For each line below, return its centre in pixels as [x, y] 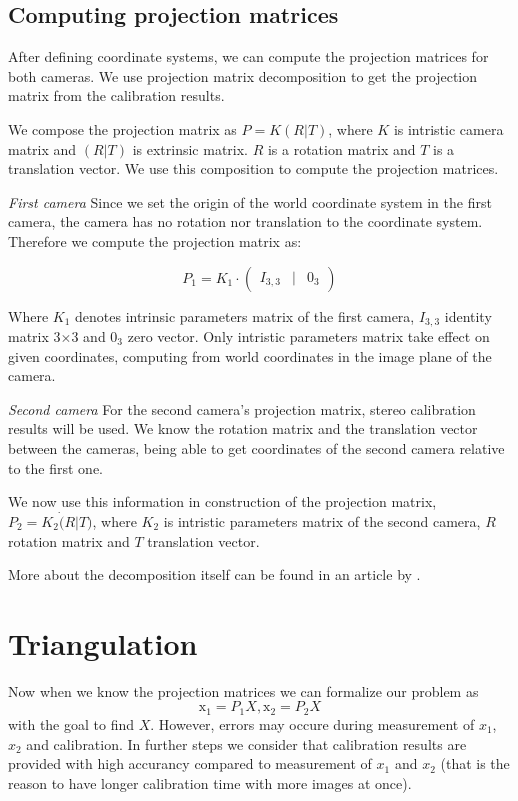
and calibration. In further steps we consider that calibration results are [246, 743]
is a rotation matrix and [341, 148]
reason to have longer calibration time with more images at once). [210, 782]
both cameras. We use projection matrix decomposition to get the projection [242, 75]
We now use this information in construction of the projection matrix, [222, 501]
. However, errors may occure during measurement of [312, 723]
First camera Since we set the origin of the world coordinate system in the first [250, 201]
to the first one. [56, 467]
